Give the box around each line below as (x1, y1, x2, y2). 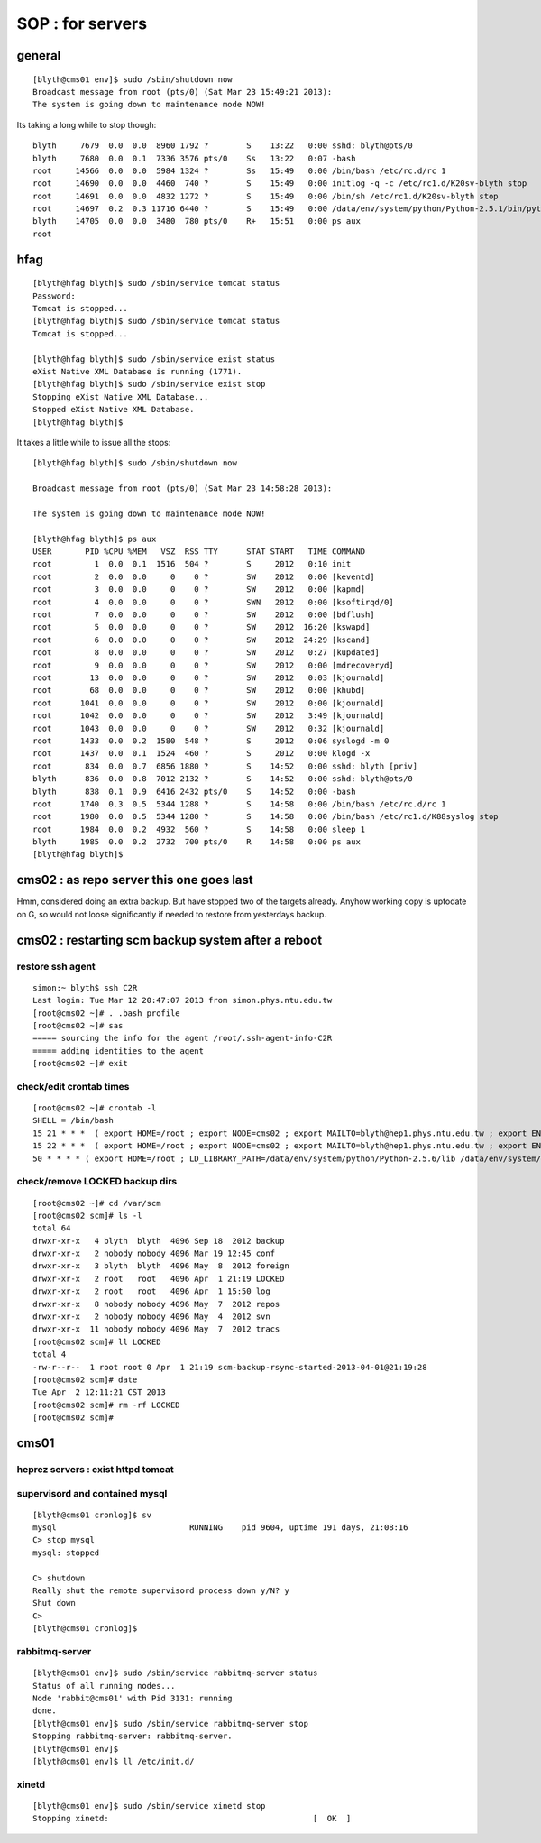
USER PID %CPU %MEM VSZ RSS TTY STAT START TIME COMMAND (32, 547, 366, 557)
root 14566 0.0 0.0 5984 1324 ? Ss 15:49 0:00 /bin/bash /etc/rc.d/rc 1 (32, 165, 446, 176)
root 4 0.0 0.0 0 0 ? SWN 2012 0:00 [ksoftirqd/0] (32, 596, 394, 607)
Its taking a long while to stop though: (16, 119, 157, 130)
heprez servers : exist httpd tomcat (16, 1462, 175, 1475)
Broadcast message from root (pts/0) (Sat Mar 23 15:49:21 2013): (32, 87, 333, 97)
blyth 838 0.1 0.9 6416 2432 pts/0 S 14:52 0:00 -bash (32, 786, 356, 797)
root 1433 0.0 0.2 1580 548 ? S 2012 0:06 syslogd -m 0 (32, 735, 390, 746)
